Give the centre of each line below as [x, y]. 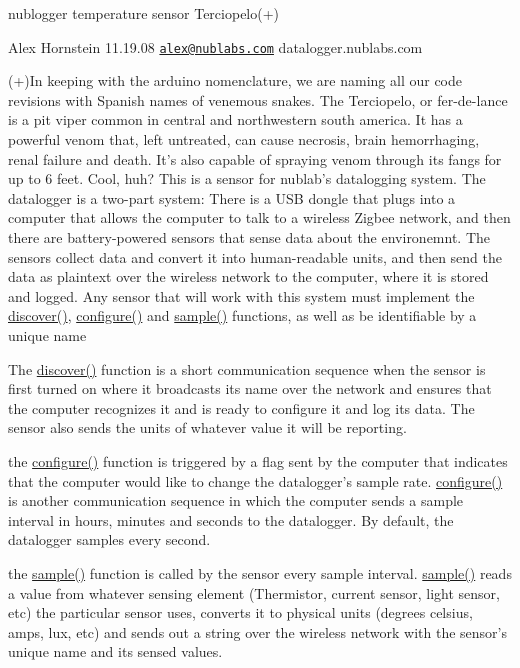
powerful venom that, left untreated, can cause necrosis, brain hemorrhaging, [244, 139]
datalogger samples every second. [109, 539]
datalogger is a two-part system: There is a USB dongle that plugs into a [232, 197]
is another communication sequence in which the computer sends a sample [236, 500]
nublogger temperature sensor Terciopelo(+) [144, 13]
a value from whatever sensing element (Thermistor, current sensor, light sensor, [254, 592]
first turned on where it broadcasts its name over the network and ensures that [250, 388]
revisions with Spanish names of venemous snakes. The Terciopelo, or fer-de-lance [258, 99]
